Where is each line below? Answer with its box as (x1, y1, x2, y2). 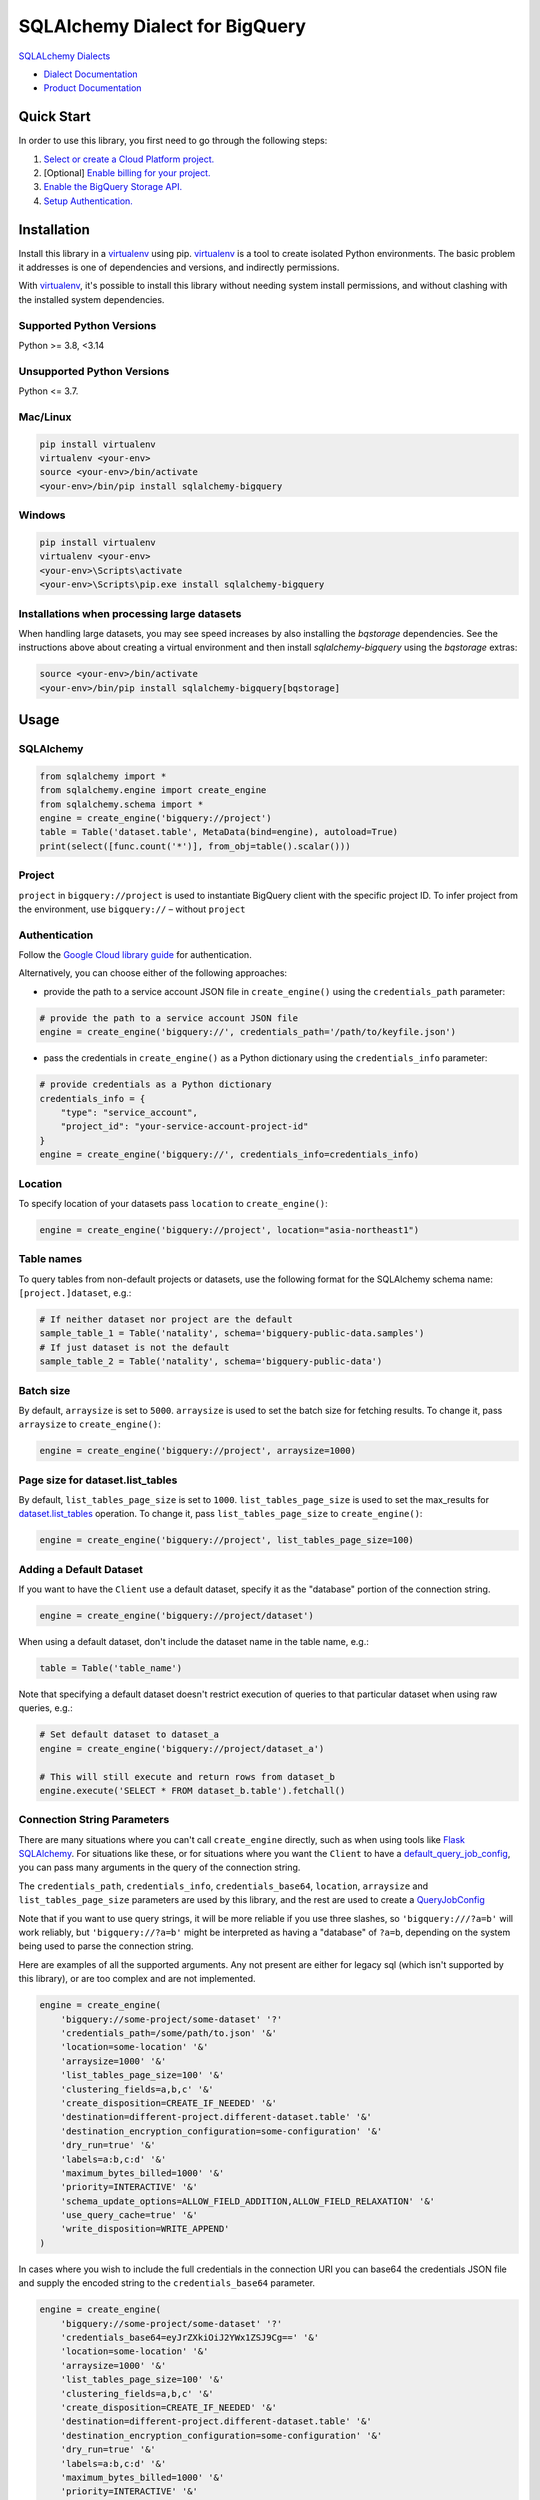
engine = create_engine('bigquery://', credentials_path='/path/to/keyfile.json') (39, 1026, 457, 1038)
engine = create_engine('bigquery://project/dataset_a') (39, 1743, 325, 1754)
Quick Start (18, 108, 91, 125)
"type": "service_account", (60, 1106, 199, 1118)
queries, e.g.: (18, 1702, 74, 1714)
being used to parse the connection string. (18, 1940, 194, 1952)
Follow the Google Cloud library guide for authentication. (18, 949, 252, 961)
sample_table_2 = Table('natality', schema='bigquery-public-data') (39, 1356, 383, 1367)
